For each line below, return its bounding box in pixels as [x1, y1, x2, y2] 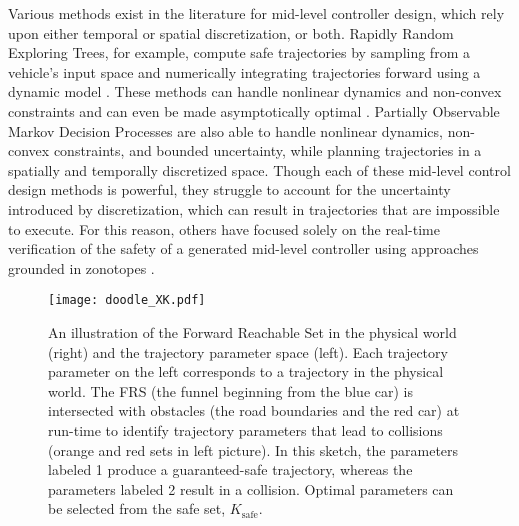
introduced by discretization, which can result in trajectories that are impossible [8, 198, 500, 219]
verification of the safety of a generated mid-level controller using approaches [8, 238, 479, 259]
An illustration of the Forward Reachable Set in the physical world [48, 321, 457, 342]
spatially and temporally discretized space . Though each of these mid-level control [8, 159, 511, 180]
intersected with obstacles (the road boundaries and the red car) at [48, 400, 460, 421]
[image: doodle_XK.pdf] [48, 293, 206, 308]
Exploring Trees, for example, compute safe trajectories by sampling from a [8, 42, 470, 63]
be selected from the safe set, [48, 498, 226, 519]
